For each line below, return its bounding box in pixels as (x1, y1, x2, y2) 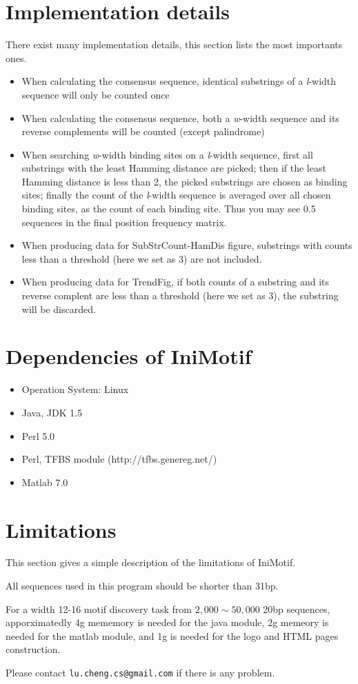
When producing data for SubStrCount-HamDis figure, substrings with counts (21, 238, 352, 252)
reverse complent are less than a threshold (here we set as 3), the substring (21, 288, 339, 303)
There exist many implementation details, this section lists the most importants (6, 37, 343, 52)
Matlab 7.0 (21, 474, 68, 489)
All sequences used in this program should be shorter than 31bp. (6, 579, 279, 593)
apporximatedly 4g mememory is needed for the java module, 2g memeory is (6, 615, 329, 630)
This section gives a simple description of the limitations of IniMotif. (6, 555, 296, 570)
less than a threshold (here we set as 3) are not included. (21, 251, 262, 265)
